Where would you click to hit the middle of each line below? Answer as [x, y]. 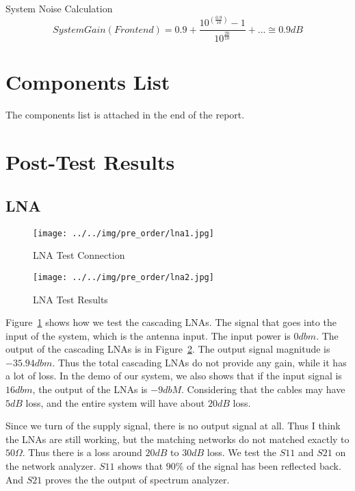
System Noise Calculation [59, 8]
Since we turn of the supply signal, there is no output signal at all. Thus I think [173, 426]
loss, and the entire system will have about [115, 402]
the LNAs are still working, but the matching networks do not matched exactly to [177, 439]
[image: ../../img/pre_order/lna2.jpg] [123, 277]
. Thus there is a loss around [82, 452]
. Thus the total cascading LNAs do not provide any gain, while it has [199, 362]
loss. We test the [242, 452]
